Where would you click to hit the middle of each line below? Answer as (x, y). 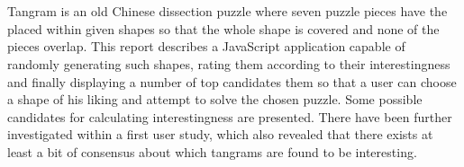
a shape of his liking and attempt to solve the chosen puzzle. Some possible (215, 99)
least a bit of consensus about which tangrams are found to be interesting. (212, 151)
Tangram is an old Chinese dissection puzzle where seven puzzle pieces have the (227, 11)
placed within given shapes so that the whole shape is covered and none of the (223, 28)
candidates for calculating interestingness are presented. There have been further (230, 116)
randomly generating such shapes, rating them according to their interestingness (229, 63)
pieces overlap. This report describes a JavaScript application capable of (206, 46)
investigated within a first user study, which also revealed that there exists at (220, 134)
